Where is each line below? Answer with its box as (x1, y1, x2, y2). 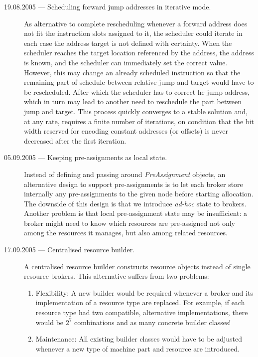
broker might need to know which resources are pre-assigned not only (24, 217, 236, 228)
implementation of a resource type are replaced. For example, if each (35, 297, 245, 308)
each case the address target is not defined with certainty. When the (24, 37, 232, 48)
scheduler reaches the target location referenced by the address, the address (24, 47, 254, 58)
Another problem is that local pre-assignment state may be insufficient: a (24, 208, 248, 218)
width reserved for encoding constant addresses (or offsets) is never (24, 126, 228, 136)
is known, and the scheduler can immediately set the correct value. (24, 57, 228, 67)
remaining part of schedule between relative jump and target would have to (24, 77, 254, 87)
